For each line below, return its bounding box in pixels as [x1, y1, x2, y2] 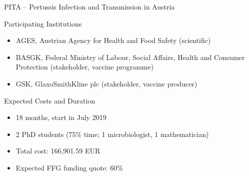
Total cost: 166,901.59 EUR [15, 145, 100, 156]
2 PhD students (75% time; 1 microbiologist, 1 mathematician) [15, 128, 209, 139]
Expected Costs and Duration [4, 95, 95, 105]
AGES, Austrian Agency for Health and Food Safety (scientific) [15, 35, 211, 45]
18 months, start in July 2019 [15, 112, 106, 122]
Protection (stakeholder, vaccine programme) [15, 61, 154, 72]
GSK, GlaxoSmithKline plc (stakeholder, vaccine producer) [15, 78, 197, 88]
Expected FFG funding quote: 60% [15, 162, 123, 172]
